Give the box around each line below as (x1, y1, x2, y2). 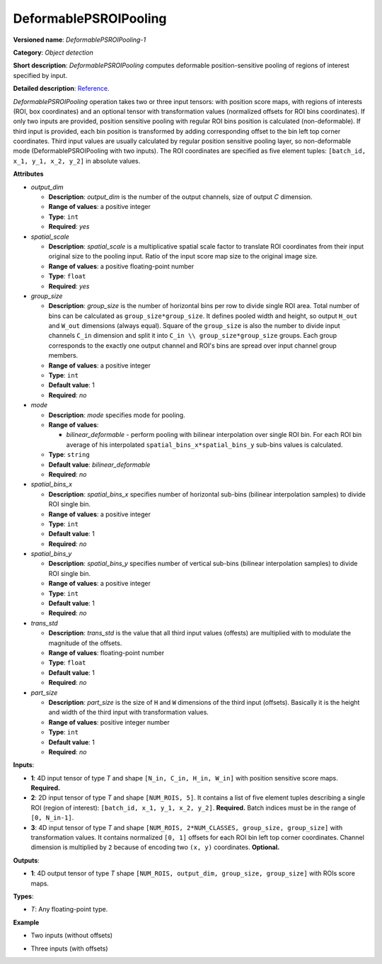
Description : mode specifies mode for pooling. (48, 411, 185, 419)
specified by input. (13, 71, 67, 79)
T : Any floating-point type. (30, 905, 108, 914)
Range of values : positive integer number (48, 718, 170, 726)
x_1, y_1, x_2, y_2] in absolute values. (13, 157, 141, 165)
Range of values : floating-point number (48, 648, 165, 657)
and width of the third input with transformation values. (48, 708, 209, 717)
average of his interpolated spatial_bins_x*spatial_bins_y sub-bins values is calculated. (66, 440, 343, 449)
